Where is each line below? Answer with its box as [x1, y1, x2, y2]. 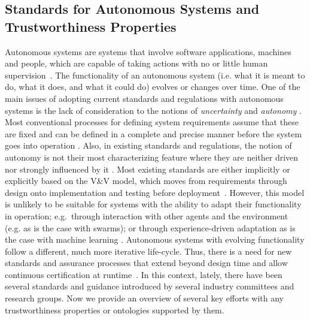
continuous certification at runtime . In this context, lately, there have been [5, 268, 282, 280]
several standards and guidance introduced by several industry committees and [5, 280, 294, 292]
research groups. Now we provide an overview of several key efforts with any [5, 292, 284, 304]
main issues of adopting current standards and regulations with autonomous [5, 92, 284, 104]
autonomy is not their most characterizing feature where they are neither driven [5, 150, 299, 163]
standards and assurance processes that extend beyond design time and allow [5, 256, 288, 269]
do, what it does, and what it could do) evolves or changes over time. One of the [5, 80, 300, 93]
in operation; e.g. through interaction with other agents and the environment [5, 209, 288, 222]
